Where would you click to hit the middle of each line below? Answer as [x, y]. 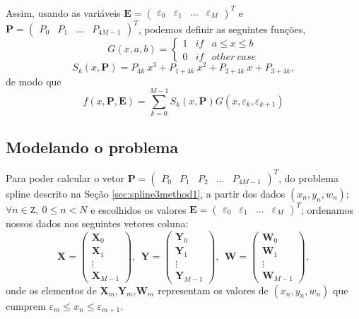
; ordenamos [328, 209]
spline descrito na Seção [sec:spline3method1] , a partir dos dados [146, 193]
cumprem [26, 305]
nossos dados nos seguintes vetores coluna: [97, 223]
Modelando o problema [92, 146]
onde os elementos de [51, 290]
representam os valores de [213, 290]
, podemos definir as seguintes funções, [222, 28]
